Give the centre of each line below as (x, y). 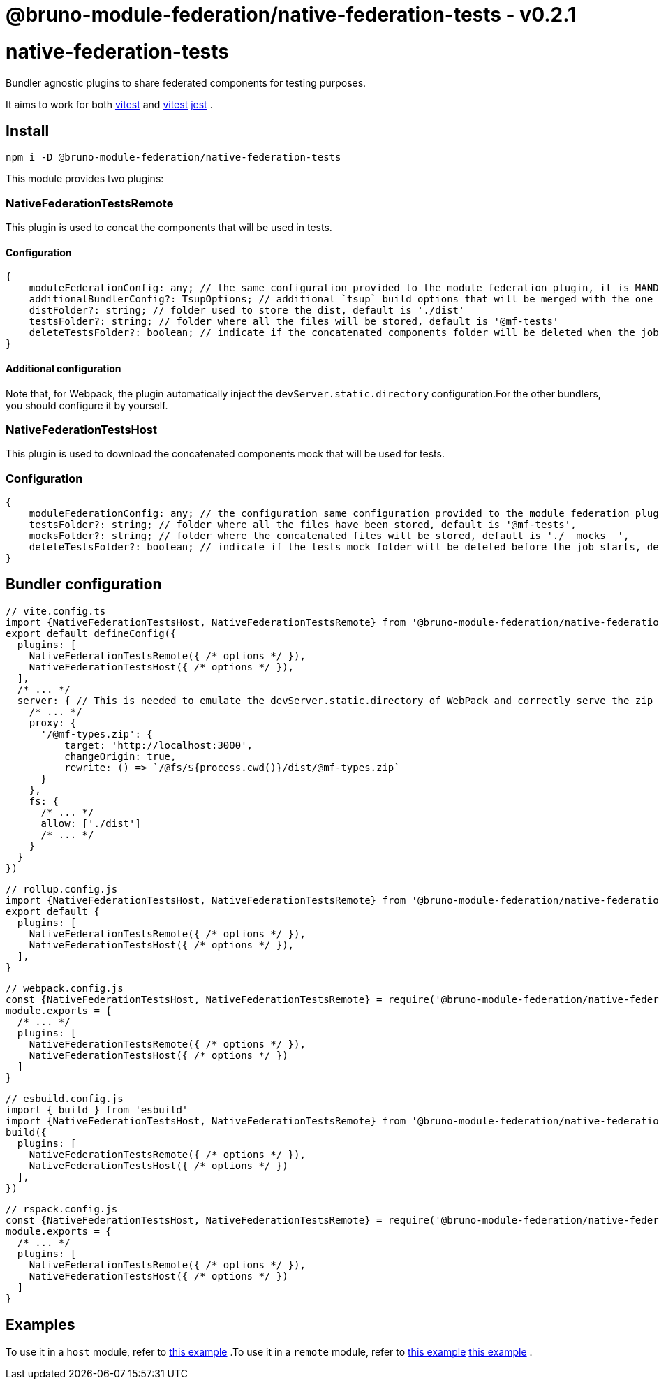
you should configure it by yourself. (87, 405)
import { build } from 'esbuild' (97, 1109)
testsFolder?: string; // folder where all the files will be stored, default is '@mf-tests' (294, 322)
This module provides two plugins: (85, 179)
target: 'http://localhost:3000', (159, 745)
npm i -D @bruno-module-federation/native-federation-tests (173, 157)
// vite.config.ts (56, 611)
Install (28, 131)
